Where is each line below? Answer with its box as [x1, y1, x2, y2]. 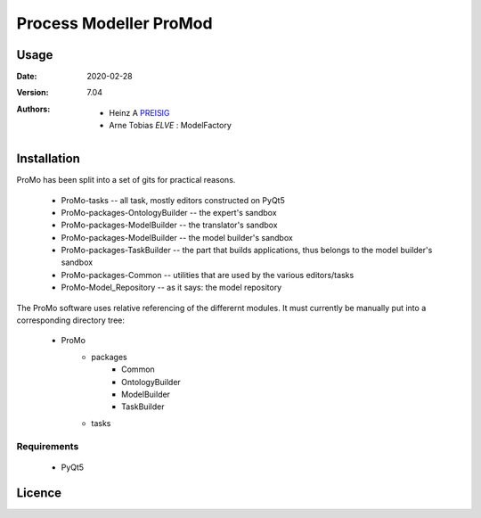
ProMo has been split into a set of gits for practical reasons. [16, 175, 236, 185]
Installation [16, 152, 80, 167]
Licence [16, 485, 62, 500]
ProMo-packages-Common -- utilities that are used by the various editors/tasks [61, 269, 355, 280]
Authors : [16, 103, 51, 114]
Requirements [16, 440, 79, 452]
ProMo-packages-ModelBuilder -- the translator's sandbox [61, 219, 278, 231]
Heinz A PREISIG [109, 107, 170, 118]
